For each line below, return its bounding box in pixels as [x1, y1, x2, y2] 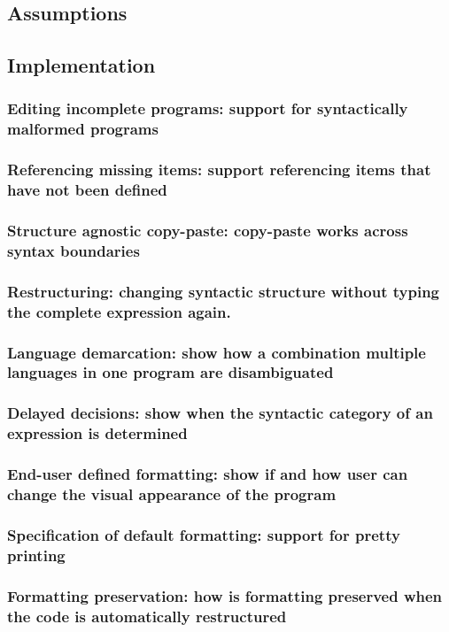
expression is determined [7, 422, 188, 444]
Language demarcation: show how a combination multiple [7, 341, 426, 363]
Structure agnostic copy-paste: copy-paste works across [7, 220, 408, 242]
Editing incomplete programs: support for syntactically [7, 97, 408, 119]
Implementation [7, 51, 156, 79]
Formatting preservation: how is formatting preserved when [7, 584, 443, 606]
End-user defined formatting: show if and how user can [7, 463, 408, 485]
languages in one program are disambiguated [7, 361, 334, 383]
